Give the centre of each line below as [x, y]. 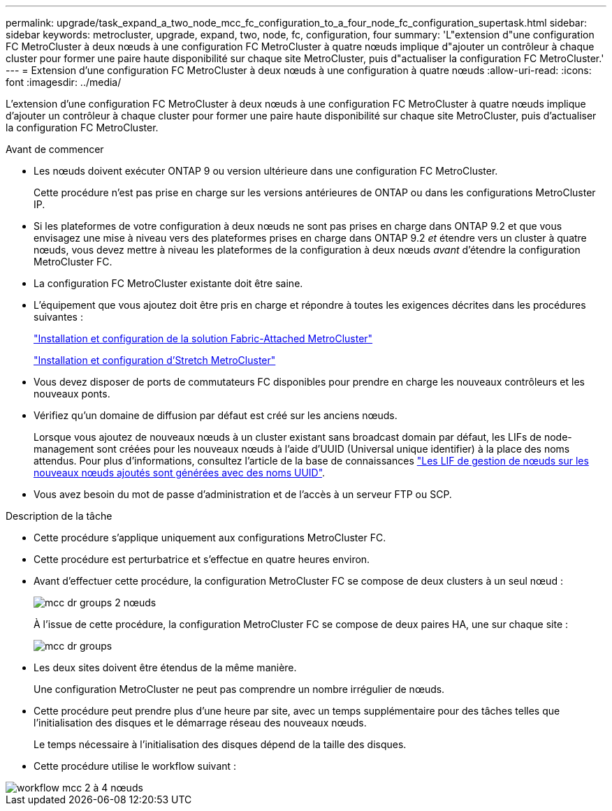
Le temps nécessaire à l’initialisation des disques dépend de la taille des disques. [220, 744]
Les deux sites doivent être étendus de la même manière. [165, 667]
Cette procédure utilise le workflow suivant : [135, 766]
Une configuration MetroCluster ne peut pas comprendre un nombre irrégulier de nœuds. [239, 689]
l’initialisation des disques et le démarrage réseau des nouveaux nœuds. [200, 723]
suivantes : [58, 317]
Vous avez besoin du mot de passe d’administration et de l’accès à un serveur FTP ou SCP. [243, 494]
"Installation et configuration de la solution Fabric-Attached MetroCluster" [203, 338]
